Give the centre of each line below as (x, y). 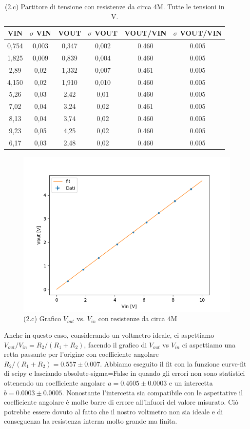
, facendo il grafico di (115, 344)
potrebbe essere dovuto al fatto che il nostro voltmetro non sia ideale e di (114, 411)
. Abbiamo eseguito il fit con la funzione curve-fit (173, 363)
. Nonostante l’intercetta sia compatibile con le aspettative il (153, 392)
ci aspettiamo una (209, 344)
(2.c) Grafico (42, 318)
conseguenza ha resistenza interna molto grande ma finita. (91, 421)
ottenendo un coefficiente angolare (55, 383)
